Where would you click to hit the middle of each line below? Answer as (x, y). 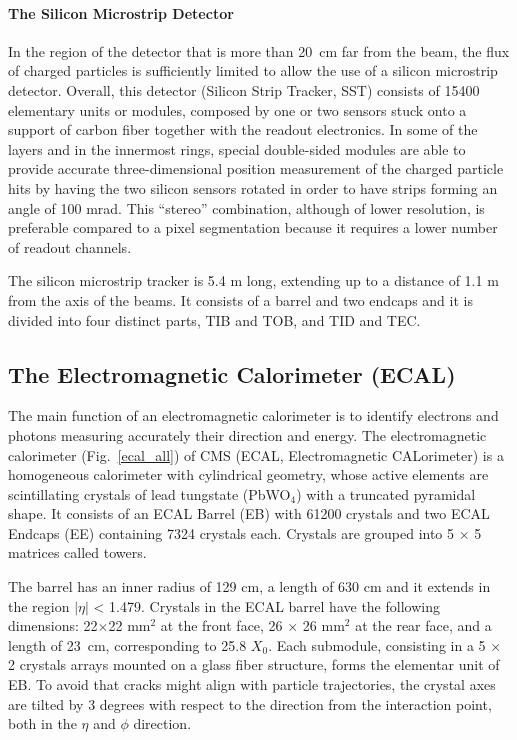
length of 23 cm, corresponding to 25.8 (127, 644)
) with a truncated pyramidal (386, 493)
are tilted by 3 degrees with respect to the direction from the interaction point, (250, 703)
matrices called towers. (77, 552)
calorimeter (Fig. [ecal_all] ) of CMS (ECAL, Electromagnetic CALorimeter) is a (256, 454)
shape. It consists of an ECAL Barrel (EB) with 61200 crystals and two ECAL (249, 513)
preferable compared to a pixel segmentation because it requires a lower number (253, 227)
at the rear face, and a (423, 625)
